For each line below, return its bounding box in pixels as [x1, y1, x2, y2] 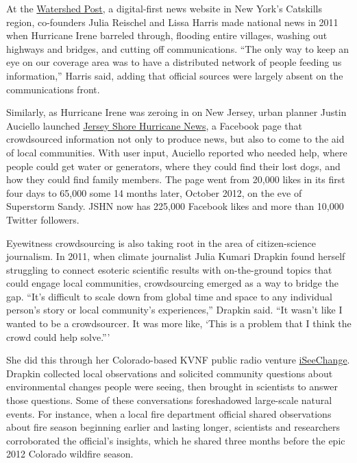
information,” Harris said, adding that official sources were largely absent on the [6, 68, 343, 82]
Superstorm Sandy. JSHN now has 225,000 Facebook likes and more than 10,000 [6, 199, 344, 213]
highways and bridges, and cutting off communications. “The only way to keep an [6, 41, 349, 56]
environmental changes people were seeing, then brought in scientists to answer [6, 379, 338, 394]
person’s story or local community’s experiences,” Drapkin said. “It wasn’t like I [6, 302, 343, 317]
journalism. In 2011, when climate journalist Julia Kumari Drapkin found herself [6, 249, 345, 263]
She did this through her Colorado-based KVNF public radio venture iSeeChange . [6, 353, 350, 367]
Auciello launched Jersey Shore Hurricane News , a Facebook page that [6, 118, 302, 132]
